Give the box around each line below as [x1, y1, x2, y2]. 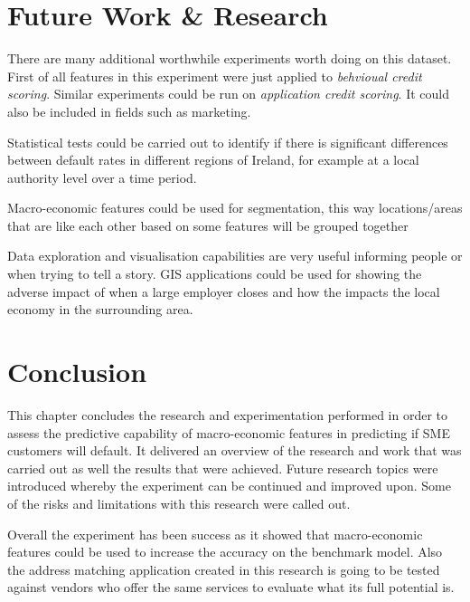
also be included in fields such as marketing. [7, 101, 251, 120]
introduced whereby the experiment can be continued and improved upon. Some [7, 476, 451, 495]
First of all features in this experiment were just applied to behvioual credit [7, 66, 422, 85]
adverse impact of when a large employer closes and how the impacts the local [7, 282, 440, 301]
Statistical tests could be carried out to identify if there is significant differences [7, 132, 448, 151]
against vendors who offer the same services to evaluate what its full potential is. [7, 578, 455, 597]
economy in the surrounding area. [7, 300, 193, 319]
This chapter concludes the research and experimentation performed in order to [7, 405, 448, 424]
